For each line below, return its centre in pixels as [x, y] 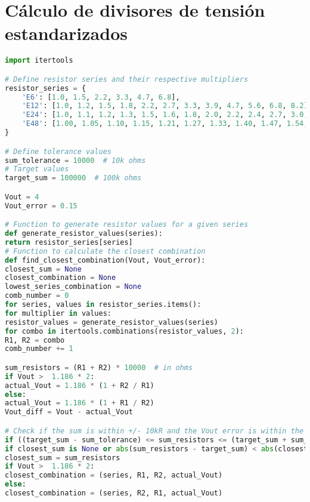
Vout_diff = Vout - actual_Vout [69, 412]
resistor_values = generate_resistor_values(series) [111, 322]
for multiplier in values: [58, 313]
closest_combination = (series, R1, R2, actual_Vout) [114, 475]
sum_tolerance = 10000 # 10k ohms [75, 160]
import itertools [39, 61]
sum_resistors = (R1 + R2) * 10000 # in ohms [99, 367]
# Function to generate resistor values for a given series [127, 225]
